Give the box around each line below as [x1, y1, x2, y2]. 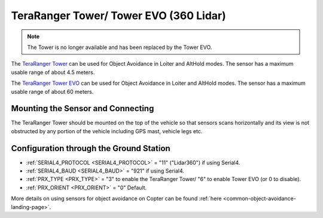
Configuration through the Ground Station [11, 143, 170, 153]
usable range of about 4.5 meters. [11, 69, 95, 76]
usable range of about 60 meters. [11, 88, 94, 95]
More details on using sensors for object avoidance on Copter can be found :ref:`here [11, 195, 222, 202]
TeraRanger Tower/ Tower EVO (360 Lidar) [11, 9, 227, 22]
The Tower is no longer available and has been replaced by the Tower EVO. [27, 44, 212, 51]
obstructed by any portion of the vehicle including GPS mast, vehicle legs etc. [11, 127, 203, 134]
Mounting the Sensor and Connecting [11, 103, 154, 113]
